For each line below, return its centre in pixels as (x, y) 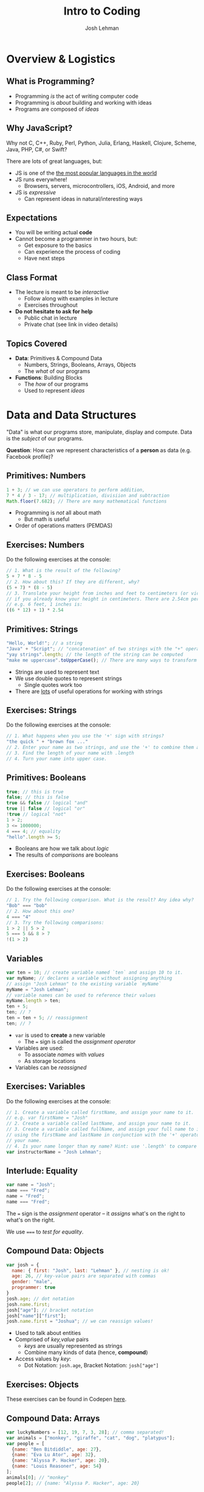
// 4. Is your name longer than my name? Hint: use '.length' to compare (102, 1146)
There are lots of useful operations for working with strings (89, 691)
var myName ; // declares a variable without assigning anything (89, 978)
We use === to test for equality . (45, 1232)
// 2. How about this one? (40, 911)
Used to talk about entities (48, 1333)
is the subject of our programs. (45, 438)
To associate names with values (64, 1055)
